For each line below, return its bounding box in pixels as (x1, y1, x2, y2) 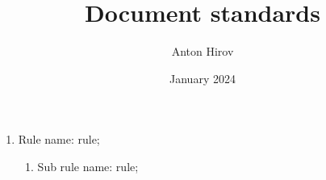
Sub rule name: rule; (37, 157, 139, 174)
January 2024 (169, 69, 236, 86)
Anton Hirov (171, 43, 234, 60)
